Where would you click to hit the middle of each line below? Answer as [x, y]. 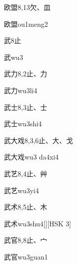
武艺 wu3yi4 [22, 190]
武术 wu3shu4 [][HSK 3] [38, 223]
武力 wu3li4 [21, 90]
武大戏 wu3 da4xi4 [31, 157]
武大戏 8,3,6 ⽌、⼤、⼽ [38, 140]
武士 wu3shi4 [23, 124]
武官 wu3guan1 [26, 256]
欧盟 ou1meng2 [26, 24]
